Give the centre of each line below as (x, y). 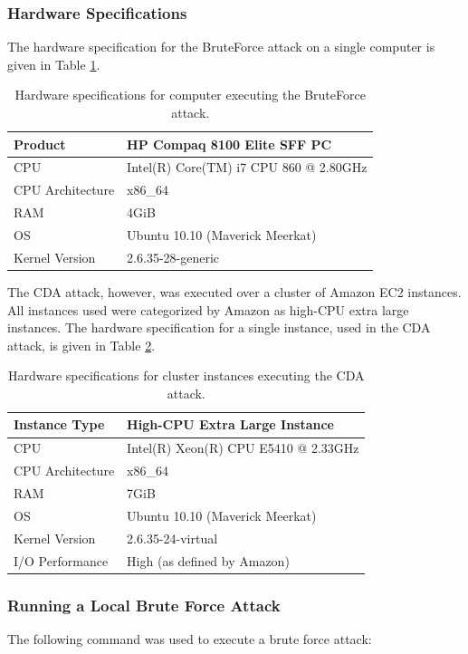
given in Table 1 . (54, 64)
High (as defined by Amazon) (208, 560)
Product (40, 144)
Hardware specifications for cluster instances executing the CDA (186, 375)
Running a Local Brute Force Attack (144, 605)
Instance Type (59, 424)
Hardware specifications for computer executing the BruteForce (190, 95)
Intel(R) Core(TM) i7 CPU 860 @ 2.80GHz (247, 167)
